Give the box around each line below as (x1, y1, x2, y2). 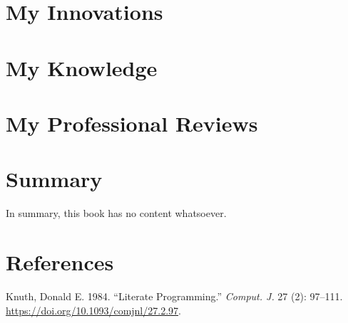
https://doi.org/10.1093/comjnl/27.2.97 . (6, 302, 181, 317)
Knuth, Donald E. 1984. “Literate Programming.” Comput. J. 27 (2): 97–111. (6, 288, 343, 303)
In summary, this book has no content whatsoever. (6, 206, 227, 221)
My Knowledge (6, 53, 158, 82)
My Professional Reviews (6, 108, 258, 137)
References (6, 248, 114, 277)
